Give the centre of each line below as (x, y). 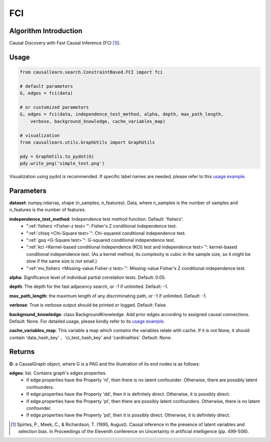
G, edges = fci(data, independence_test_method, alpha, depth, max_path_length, (122, 114)
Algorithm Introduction (46, 31)
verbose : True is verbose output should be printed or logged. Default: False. (88, 305)
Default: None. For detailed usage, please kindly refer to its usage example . (87, 321)
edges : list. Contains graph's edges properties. (58, 373)
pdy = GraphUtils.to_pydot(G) (57, 156)
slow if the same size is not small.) (62, 261)
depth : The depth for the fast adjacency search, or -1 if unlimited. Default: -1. (89, 286)
